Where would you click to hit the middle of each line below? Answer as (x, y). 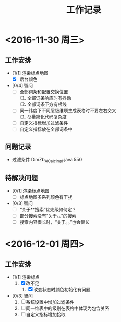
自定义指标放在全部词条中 (46, 129)
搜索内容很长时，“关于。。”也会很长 (55, 222)
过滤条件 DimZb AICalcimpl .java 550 (47, 160)
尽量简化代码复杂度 (47, 117)
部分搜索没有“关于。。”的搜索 (48, 216)
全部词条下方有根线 (47, 104)
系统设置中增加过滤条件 (50, 302)
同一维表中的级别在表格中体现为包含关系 (68, 308)
